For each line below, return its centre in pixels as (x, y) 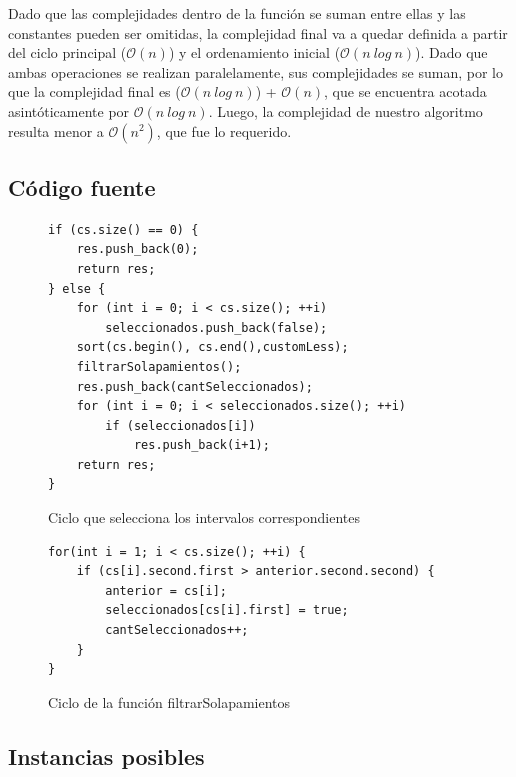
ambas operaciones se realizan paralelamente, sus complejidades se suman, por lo (255, 71)
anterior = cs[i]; (166, 590)
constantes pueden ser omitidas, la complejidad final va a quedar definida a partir (258, 32)
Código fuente (82, 186)
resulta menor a (56, 130)
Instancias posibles (106, 755)
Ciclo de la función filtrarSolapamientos (169, 701)
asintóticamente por (69, 110)
